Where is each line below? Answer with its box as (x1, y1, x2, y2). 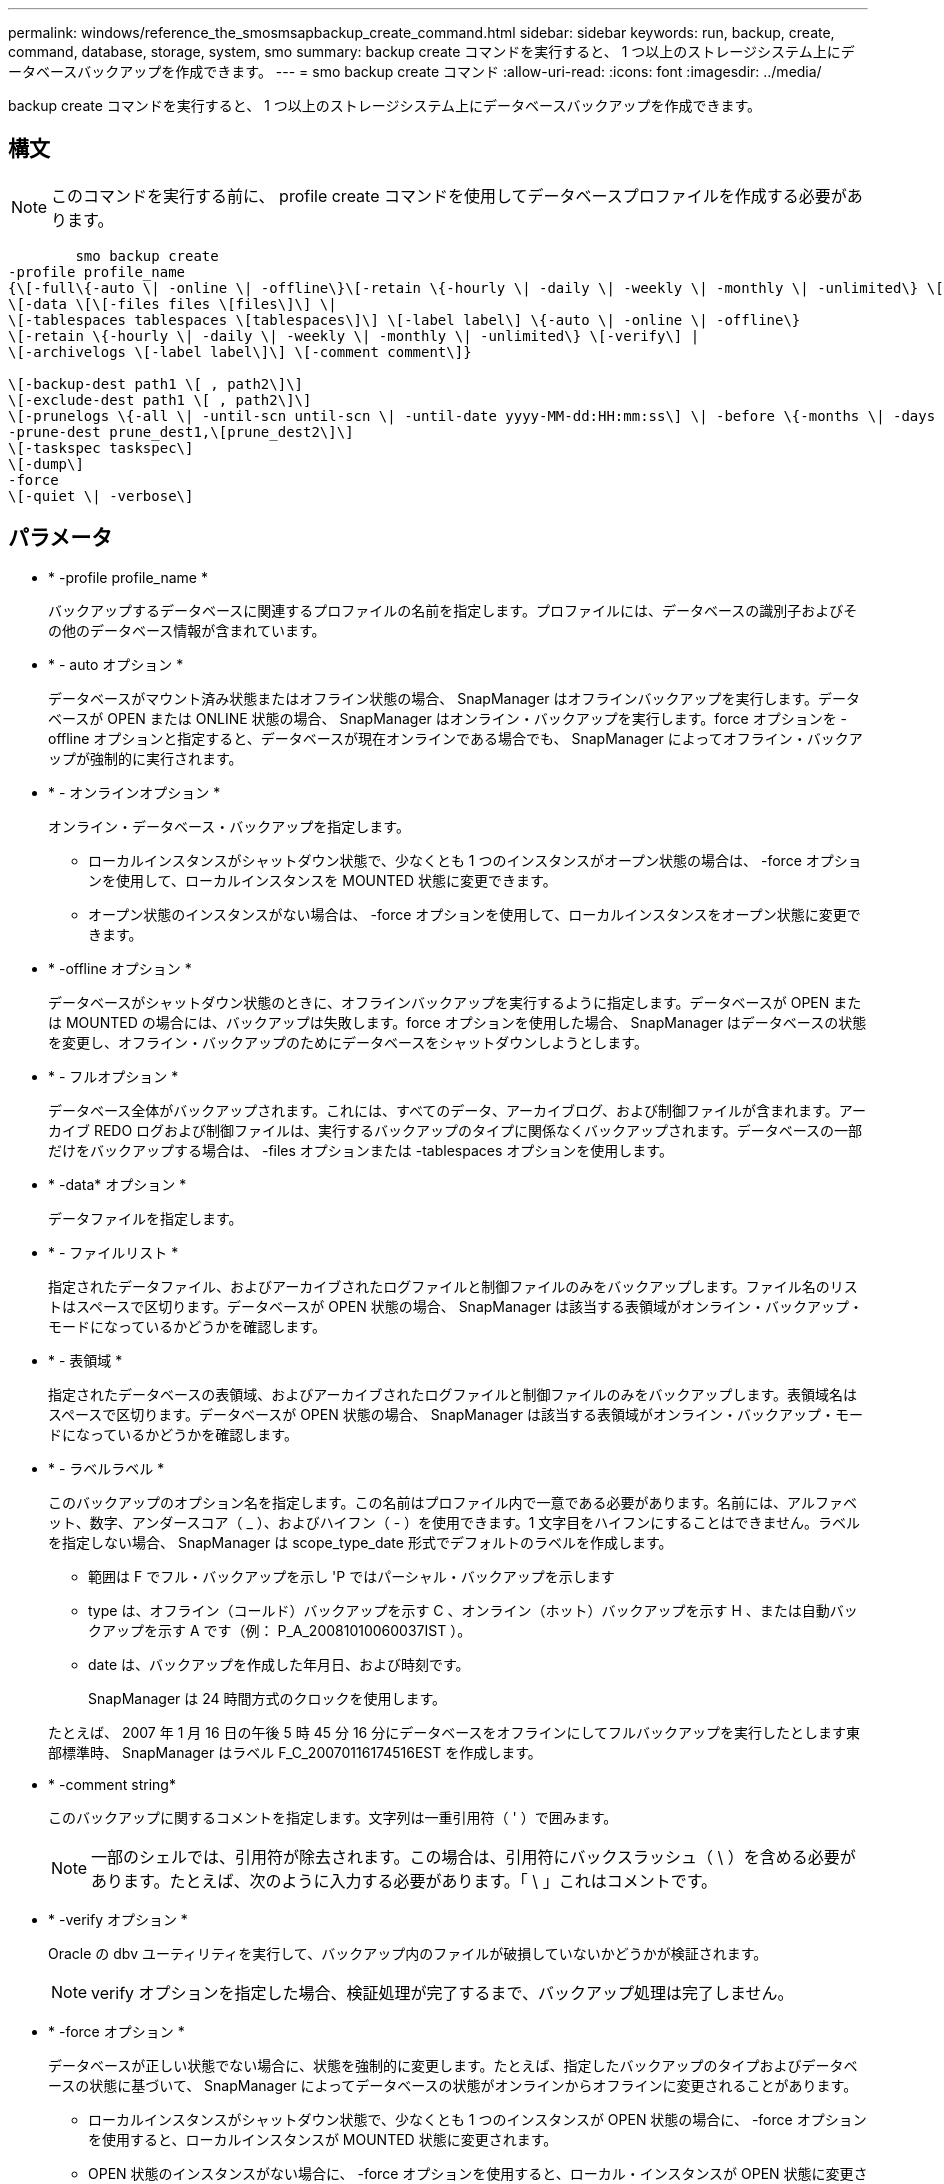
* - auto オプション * (48, 655, 184, 673)
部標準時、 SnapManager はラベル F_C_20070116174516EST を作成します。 (48, 1743, 542, 1761)
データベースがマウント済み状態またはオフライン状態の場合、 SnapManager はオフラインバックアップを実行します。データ (48, 689, 861, 707)
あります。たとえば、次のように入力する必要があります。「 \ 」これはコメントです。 (91, 1870, 718, 1891)
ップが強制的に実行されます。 (48, 749, 243, 767)
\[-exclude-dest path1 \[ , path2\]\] (8, 391, 312, 408)
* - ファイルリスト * (48, 1243, 179, 1261)
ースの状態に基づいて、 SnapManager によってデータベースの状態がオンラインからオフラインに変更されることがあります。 (48, 2076, 858, 2094)
